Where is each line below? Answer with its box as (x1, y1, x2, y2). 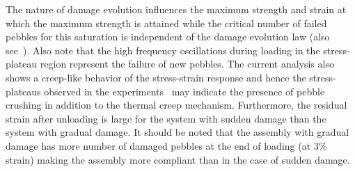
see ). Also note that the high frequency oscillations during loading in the (6, 42, 320, 57)
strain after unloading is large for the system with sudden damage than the (6, 111, 326, 125)
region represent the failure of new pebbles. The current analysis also (40, 56, 334, 71)
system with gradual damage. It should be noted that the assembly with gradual (6, 125, 349, 139)
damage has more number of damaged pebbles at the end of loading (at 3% (6, 138, 327, 153)
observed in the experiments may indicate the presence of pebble (44, 84, 325, 98)
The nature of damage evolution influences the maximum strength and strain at (6, 2, 347, 16)
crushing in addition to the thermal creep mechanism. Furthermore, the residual (6, 97, 347, 112)
